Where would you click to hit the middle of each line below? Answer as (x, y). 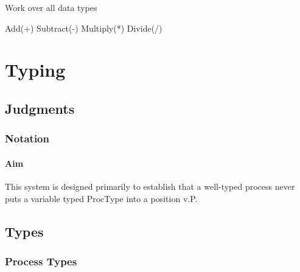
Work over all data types (51, 7)
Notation (27, 138)
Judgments (40, 108)
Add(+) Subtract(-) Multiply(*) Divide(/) (84, 28)
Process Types (41, 261)
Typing (35, 70)
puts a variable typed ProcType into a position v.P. (101, 198)
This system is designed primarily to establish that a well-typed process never (150, 186)
